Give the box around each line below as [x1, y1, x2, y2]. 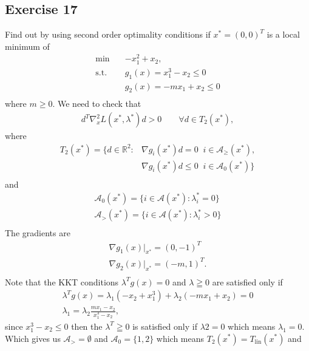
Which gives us [5, 332, 61, 344]
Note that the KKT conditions [5, 275, 119, 288]
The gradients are [5, 227, 70, 239]
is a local [267, 28, 300, 41]
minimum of [5, 39, 50, 52]
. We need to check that [52, 97, 141, 110]
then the [71, 319, 103, 332]
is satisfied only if [132, 319, 197, 332]
